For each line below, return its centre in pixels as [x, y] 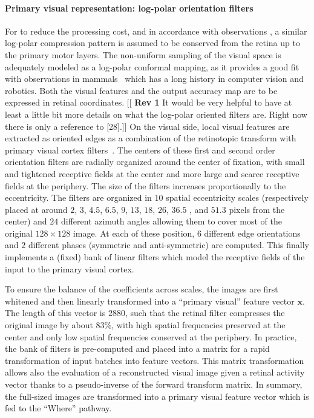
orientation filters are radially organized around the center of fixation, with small [155, 162]
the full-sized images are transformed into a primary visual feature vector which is [157, 396]
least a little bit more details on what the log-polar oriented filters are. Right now [156, 114]
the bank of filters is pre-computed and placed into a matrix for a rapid [137, 349]
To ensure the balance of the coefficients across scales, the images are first [142, 289]
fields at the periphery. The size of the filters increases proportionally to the [146, 185]
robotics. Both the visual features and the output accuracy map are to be [141, 90]
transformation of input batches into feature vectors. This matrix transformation [155, 360]
